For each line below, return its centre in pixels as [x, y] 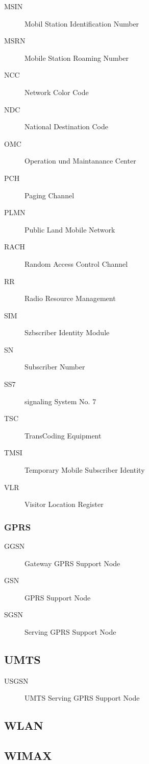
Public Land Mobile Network [70, 229]
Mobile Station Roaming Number [77, 57]
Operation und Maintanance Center [80, 161]
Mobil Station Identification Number [82, 23]
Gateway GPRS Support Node [72, 563]
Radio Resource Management [70, 298]
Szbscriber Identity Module [67, 332]
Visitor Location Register [64, 504]
